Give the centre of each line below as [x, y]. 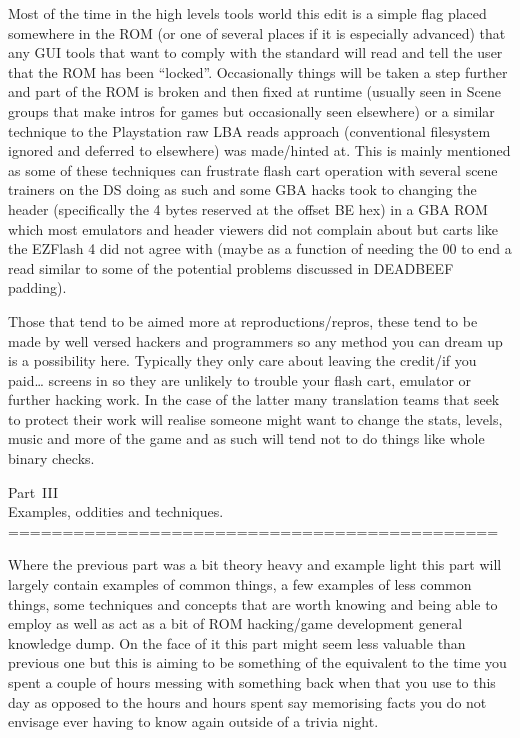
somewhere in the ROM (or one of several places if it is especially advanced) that [257, 32]
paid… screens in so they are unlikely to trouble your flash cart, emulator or [240, 379]
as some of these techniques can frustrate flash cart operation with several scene [253, 169]
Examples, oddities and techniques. [116, 511]
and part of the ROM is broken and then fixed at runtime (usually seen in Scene [254, 91]
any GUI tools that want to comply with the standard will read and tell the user [255, 52]
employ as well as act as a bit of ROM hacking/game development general [235, 623]
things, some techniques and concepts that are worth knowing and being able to [253, 603]
